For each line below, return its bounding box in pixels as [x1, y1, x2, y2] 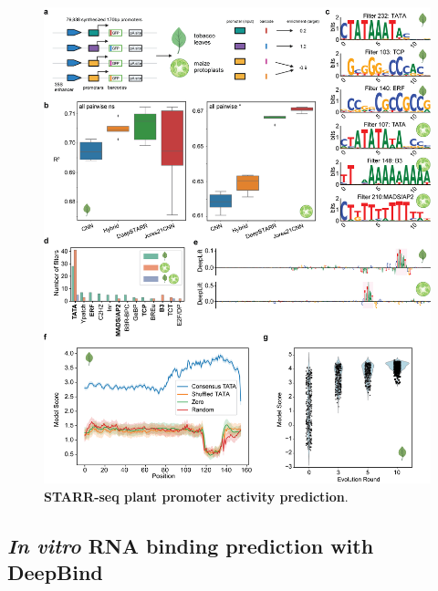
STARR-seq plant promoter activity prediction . [44, 487, 349, 506]
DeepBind [7, 558, 103, 586]
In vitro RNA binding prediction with [7, 532, 374, 560]
